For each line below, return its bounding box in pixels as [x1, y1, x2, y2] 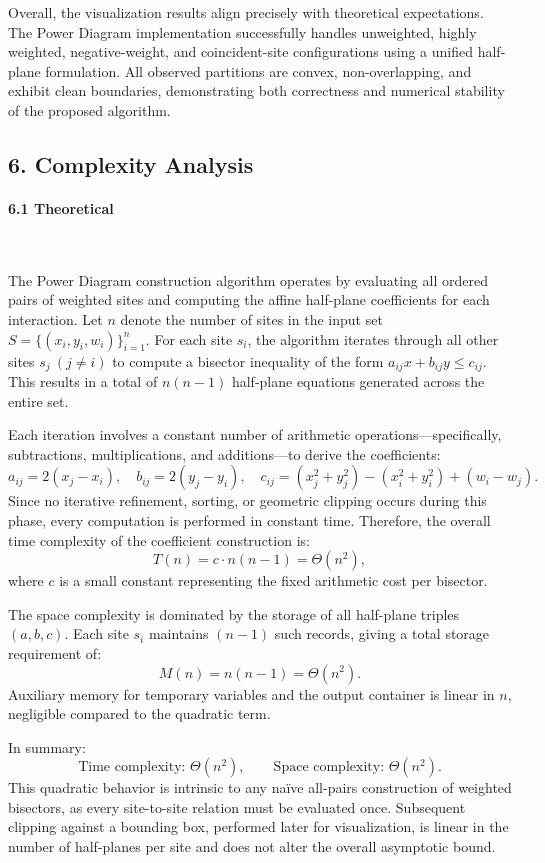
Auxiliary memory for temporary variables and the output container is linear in [8, 683, 495, 704]
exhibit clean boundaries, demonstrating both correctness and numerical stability [8, 80, 505, 101]
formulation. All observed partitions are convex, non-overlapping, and [45, 60, 472, 81]
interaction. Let [8, 308, 103, 329]
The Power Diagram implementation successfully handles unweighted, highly [8, 21, 477, 42]
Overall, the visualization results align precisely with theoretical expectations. [8, 2, 484, 22]
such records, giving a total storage [274, 623, 490, 644]
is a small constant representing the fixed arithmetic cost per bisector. [59, 570, 488, 591]
